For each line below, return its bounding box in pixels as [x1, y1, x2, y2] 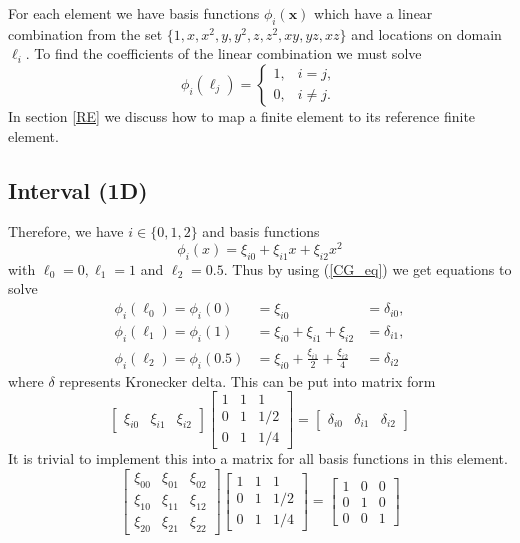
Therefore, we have [8, 221, 124, 242]
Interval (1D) [8, 174, 148, 205]
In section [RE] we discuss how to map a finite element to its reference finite [8, 105, 476, 126]
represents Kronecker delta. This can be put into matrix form [59, 370, 436, 391]
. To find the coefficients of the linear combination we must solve [25, 43, 422, 64]
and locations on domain [351, 23, 502, 44]
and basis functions [202, 221, 320, 242]
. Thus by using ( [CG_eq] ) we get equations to [223, 258, 512, 279]
